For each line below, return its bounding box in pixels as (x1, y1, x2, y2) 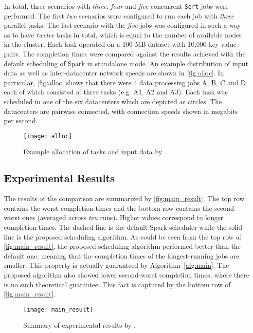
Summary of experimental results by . (23, 320, 136, 330)
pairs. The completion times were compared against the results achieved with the (4, 49, 246, 59)
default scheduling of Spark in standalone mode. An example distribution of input (4, 58, 249, 68)
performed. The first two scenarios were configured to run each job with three (4, 10, 234, 20)
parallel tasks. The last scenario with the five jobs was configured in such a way (4, 20, 241, 30)
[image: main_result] (23, 306, 93, 313)
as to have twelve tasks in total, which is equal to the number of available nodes (4, 29, 242, 39)
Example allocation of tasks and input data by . (23, 147, 166, 157)
